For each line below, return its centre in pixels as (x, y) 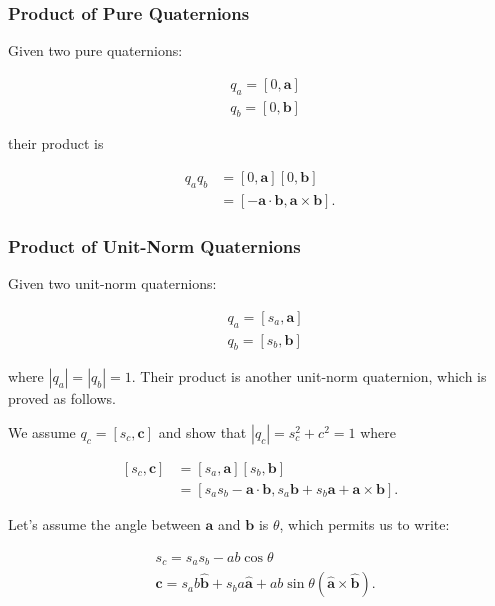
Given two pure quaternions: (95, 50)
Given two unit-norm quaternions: (112, 283)
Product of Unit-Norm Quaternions (154, 245)
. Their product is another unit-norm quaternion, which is (309, 376)
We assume (42, 431)
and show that (202, 431)
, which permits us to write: (364, 524)
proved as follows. (62, 398)
